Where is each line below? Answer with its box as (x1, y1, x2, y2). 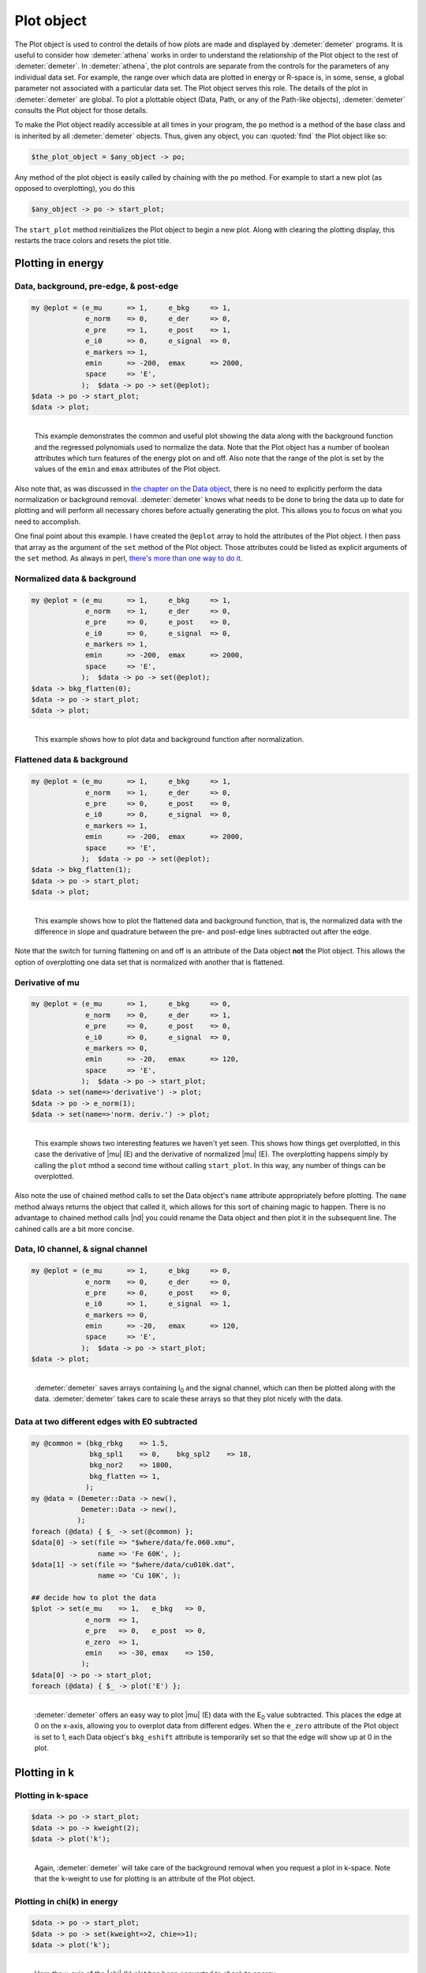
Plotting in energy (14, 256, 104, 270)
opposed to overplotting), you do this (14, 184, 136, 193)
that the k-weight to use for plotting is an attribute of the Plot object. (34, 1874, 256, 1884)
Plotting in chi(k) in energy (14, 1896, 118, 1907)
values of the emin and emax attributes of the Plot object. (34, 464, 221, 474)
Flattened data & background (14, 754, 129, 766)
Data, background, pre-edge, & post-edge (14, 281, 179, 292)
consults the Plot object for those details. (14, 105, 148, 114)
